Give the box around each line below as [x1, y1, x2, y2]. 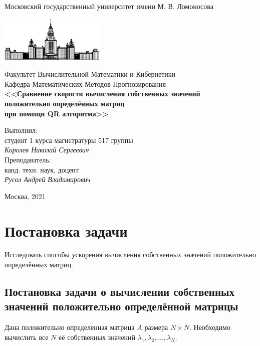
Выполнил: [5, 125, 38, 135]
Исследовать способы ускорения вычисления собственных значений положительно [5, 249, 256, 260]
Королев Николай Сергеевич [5, 144, 89, 155]
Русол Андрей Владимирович [5, 174, 91, 185]
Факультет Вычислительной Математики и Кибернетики [5, 69, 176, 79]
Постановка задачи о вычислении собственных [5, 284, 234, 299]
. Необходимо [189, 322, 230, 332]
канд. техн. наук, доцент [5, 164, 79, 175]
